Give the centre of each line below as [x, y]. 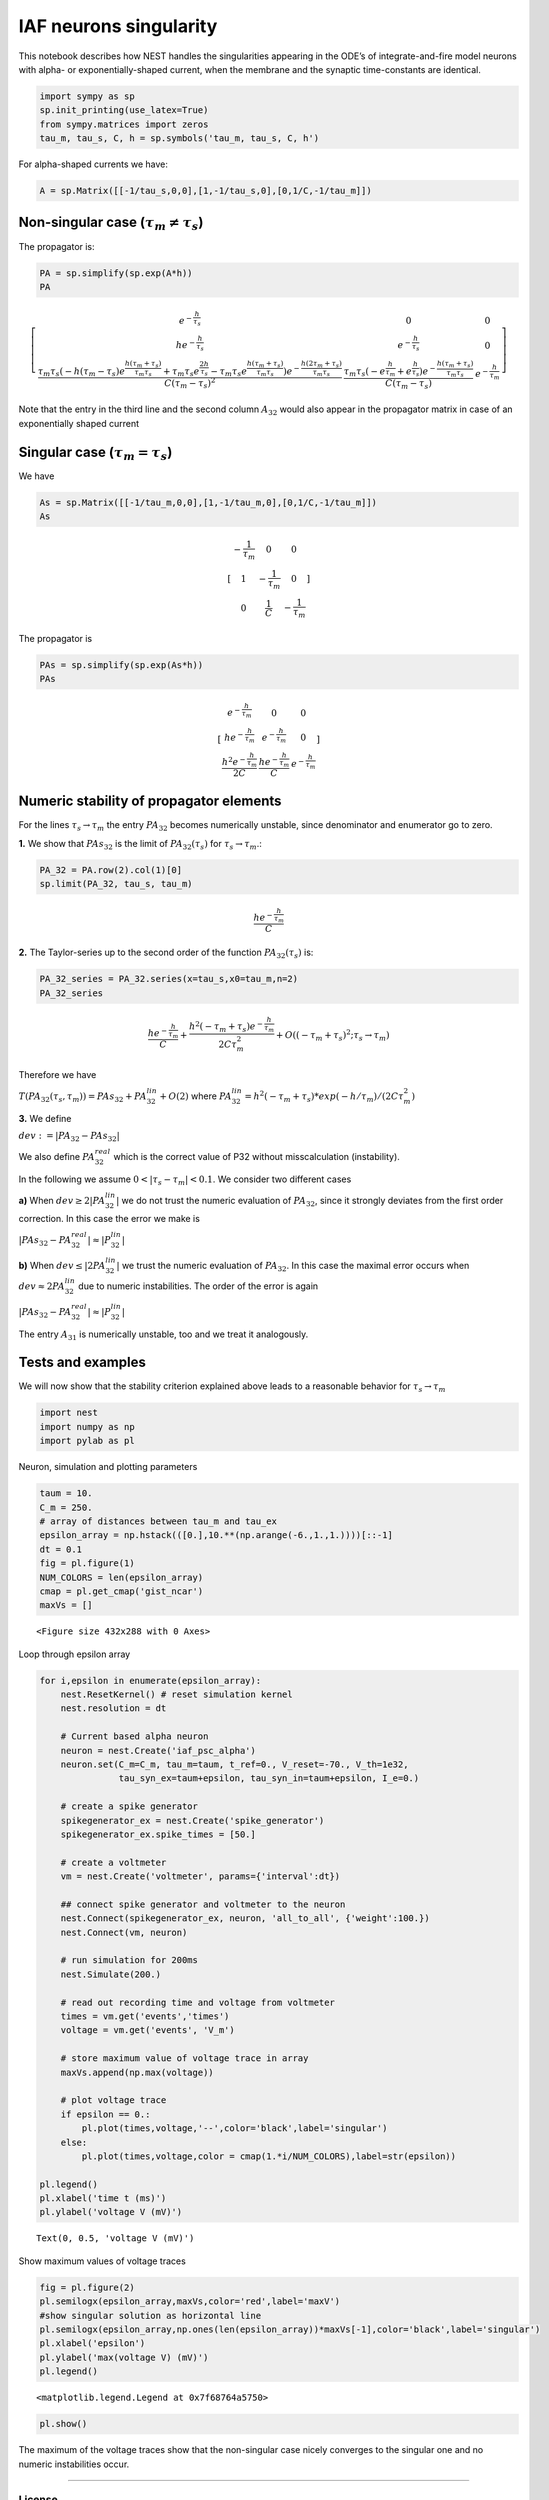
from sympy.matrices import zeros [124, 124]
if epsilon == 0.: [105, 2114]
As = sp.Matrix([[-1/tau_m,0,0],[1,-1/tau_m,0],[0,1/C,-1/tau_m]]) [208, 502]
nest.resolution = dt [113, 1708]
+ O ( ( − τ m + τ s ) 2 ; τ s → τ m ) [332, 1036]
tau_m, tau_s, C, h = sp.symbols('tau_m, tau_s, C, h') [179, 138]
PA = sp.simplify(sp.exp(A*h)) [116, 273]
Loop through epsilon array [74, 1654]
